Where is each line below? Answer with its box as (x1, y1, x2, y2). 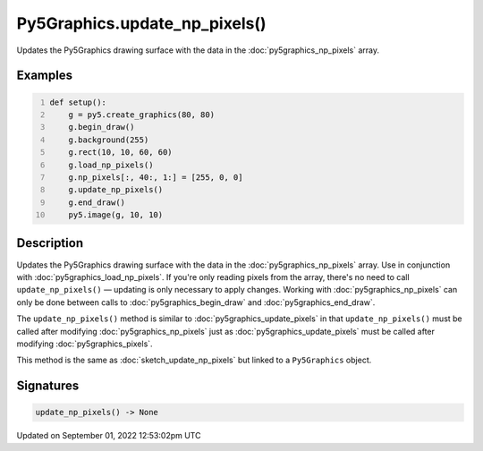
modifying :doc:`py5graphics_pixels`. (16, 338, 153, 349)
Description (16, 235, 84, 251)
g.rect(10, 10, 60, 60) (68, 148, 174, 157)
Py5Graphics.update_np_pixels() (16, 13, 267, 33)
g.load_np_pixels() (68, 159, 154, 170)
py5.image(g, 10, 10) (68, 210, 164, 220)
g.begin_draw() (68, 122, 135, 132)
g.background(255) (68, 134, 149, 145)
